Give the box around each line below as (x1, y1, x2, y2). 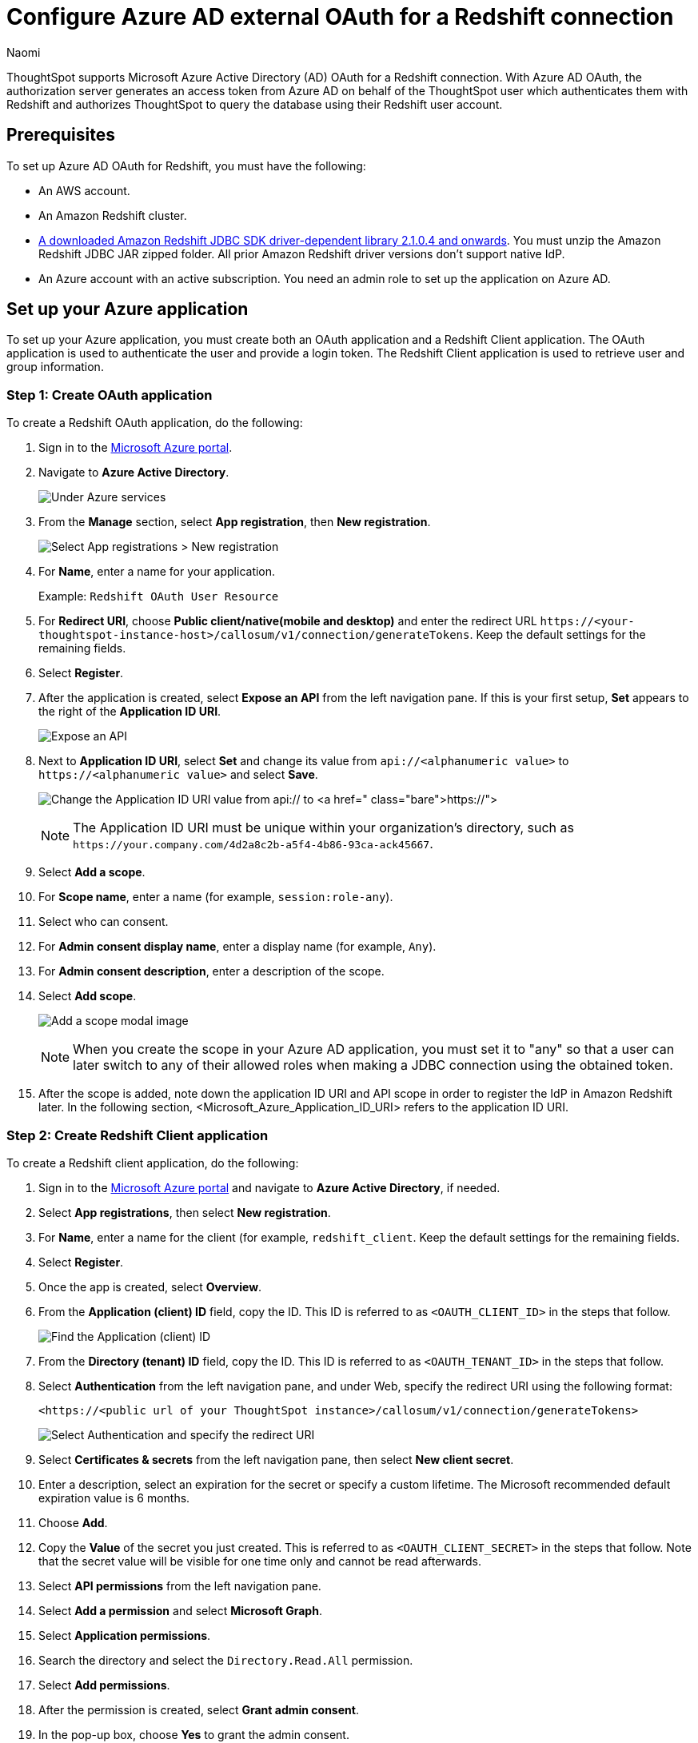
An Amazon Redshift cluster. (38, 208, 187, 222)
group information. (6, 360, 104, 374)
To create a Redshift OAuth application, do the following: (6, 416, 303, 430)
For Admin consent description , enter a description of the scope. (38, 964, 385, 979)
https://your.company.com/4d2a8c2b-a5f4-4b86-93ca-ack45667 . (73, 836, 433, 852)
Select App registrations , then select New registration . (38, 1205, 331, 1219)
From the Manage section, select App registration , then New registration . (38, 515, 431, 529)
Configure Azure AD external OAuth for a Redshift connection (6, 3, 674, 30)
